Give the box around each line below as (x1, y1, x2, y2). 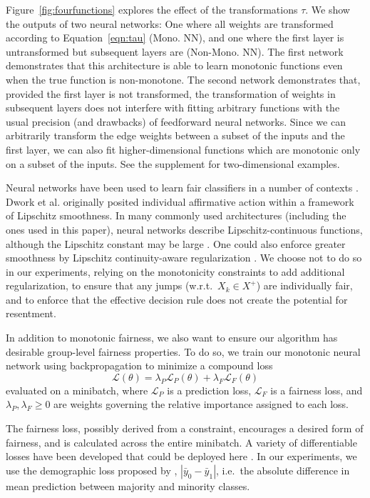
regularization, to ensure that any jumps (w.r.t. (6, 278, 213, 293)
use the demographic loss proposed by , (6, 462, 178, 477)
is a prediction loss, (167, 382, 252, 397)
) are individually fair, (256, 278, 353, 293)
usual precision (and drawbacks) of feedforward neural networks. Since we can (6, 114, 346, 129)
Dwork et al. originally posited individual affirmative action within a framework (6, 194, 354, 209)
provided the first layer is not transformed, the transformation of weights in (6, 86, 336, 101)
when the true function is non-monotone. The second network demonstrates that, (6, 71, 361, 86)
